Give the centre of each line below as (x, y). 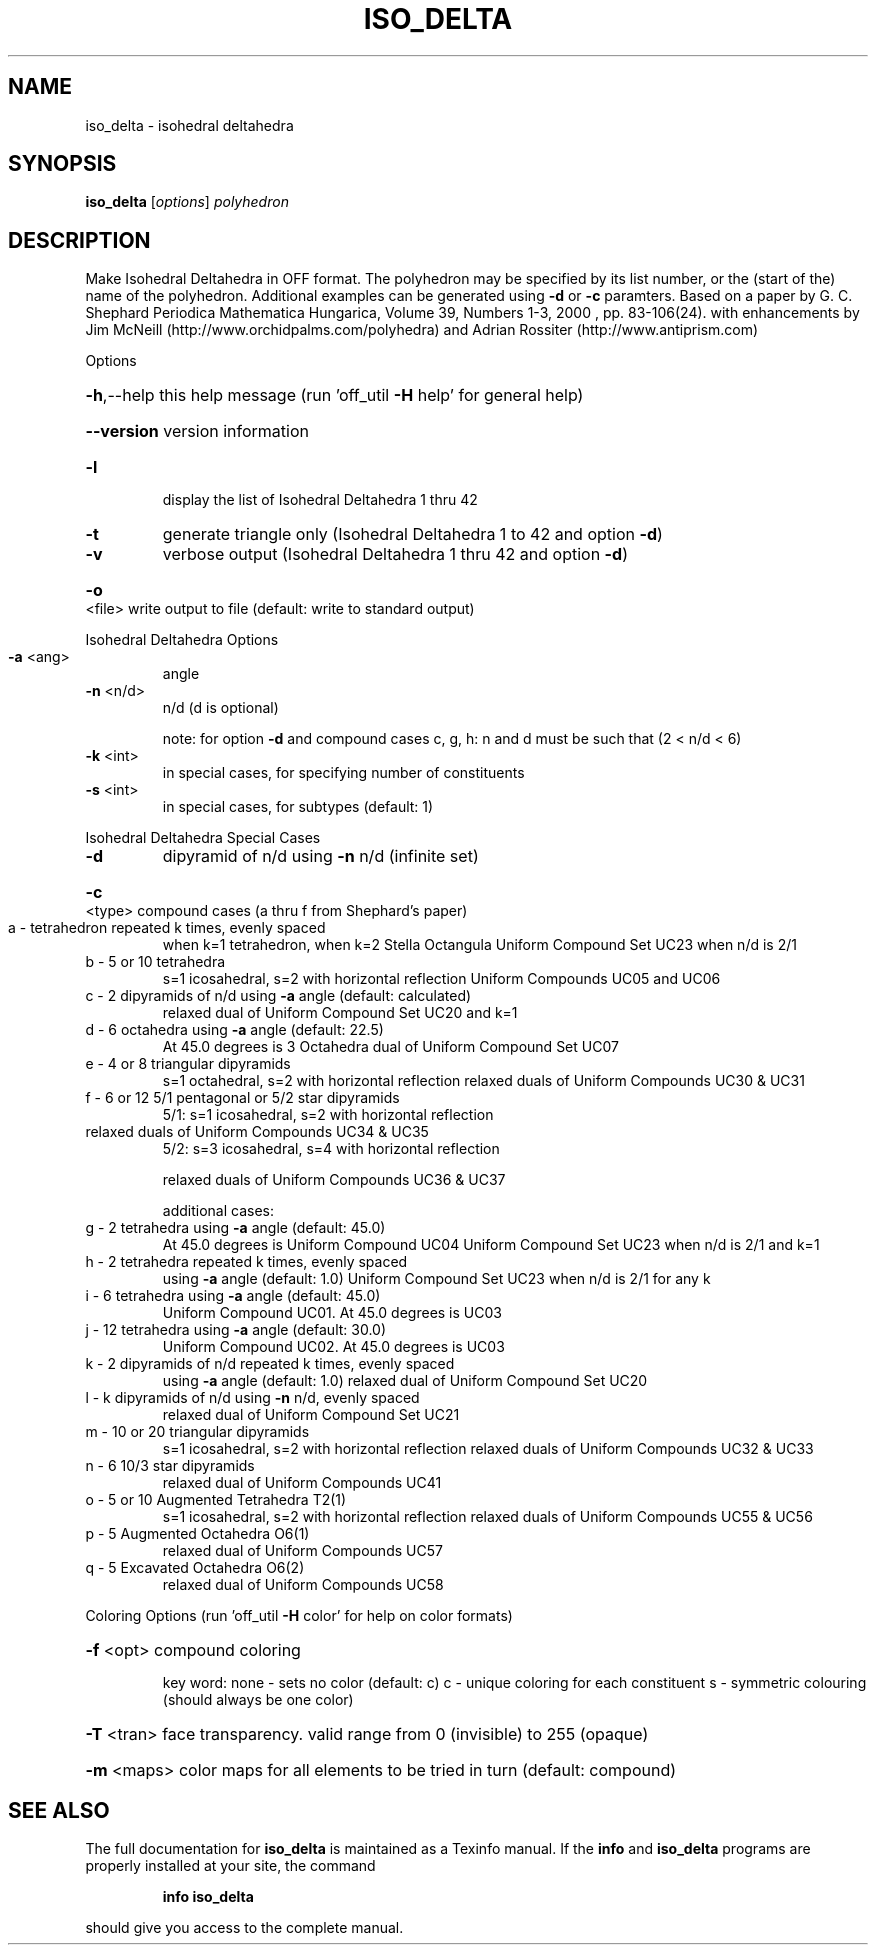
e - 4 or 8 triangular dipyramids (188, 1064)
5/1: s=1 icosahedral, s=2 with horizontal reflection (328, 1115)
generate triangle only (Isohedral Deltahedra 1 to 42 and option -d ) (412, 534)
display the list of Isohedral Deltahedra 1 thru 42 (320, 500)
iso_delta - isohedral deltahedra (189, 125)
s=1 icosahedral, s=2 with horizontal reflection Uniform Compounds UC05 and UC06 (441, 979)
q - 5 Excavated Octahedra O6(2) (195, 1568)
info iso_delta (208, 1897)
